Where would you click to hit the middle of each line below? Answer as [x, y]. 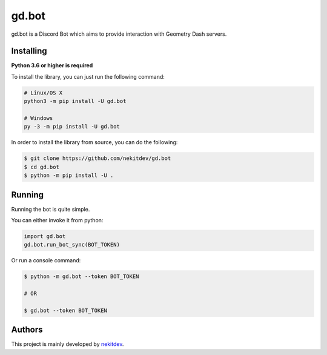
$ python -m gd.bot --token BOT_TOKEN [81, 277]
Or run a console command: [46, 260]
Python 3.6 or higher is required [52, 65]
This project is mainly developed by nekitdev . [68, 344]
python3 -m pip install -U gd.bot [75, 101]
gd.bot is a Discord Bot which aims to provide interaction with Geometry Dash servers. [119, 34]
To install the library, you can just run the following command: [88, 76]
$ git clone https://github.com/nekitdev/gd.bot [97, 158]
